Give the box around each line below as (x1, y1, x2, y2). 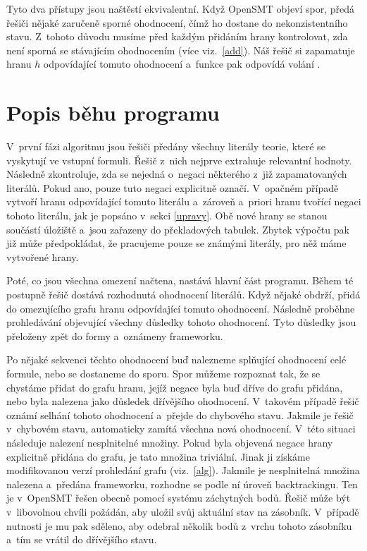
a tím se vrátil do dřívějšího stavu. (6, 532, 157, 547)
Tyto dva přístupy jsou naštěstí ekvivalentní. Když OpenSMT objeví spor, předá (6, 1, 355, 16)
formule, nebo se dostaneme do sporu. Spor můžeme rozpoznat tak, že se (6, 366, 321, 380)
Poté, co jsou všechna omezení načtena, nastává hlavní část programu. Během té (6, 273, 354, 288)
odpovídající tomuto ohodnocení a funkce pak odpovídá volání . (43, 56, 321, 71)
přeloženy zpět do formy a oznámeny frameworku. (6, 328, 223, 343)
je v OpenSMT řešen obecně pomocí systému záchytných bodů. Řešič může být (6, 490, 351, 505)
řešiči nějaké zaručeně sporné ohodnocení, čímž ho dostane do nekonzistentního (6, 15, 348, 30)
